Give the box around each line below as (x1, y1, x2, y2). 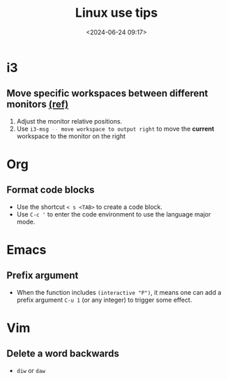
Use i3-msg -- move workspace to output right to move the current (16, 124, 215, 133)
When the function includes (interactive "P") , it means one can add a (16, 288, 222, 296)
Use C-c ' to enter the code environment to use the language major (16, 210, 211, 218)
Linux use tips (75, 5, 158, 21)
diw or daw (16, 366, 46, 374)
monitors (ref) (6, 98, 69, 110)
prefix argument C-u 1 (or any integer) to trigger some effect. (16, 295, 192, 304)
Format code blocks (6, 184, 95, 196)
